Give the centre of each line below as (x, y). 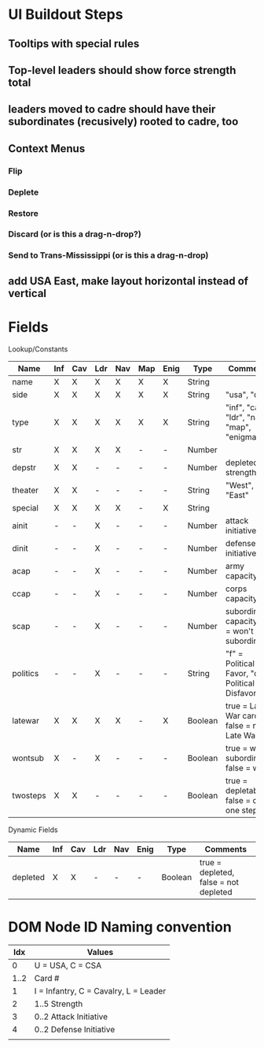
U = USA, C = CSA (68, 965)
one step (241, 810)
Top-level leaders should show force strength (122, 70)
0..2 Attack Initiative (71, 1016)
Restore (24, 213)
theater (26, 490)
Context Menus (47, 149)
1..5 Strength (59, 1004)
